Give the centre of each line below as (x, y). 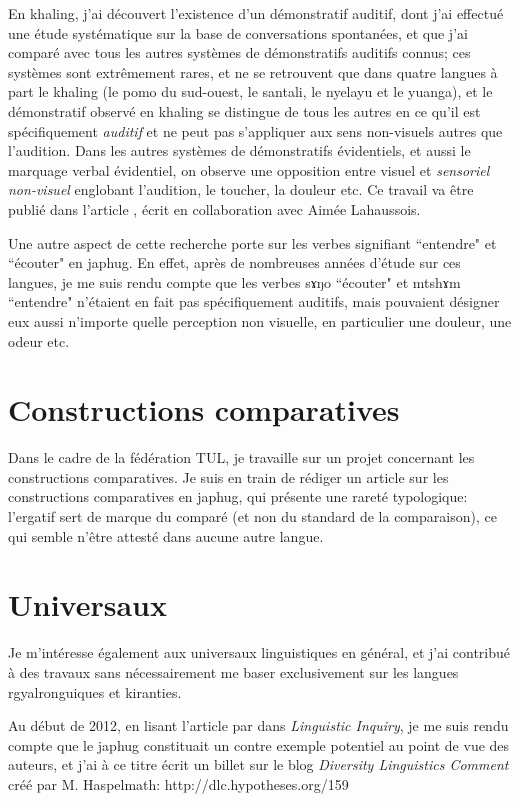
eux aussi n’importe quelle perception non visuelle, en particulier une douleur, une (260, 320)
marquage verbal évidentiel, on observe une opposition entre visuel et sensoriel (249, 169)
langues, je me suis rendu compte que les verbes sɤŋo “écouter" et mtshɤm (234, 281)
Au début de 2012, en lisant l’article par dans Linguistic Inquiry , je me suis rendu (258, 725)
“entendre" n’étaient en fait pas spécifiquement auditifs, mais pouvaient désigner (254, 301)
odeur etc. (39, 340)
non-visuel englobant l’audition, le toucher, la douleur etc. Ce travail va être (241, 189)
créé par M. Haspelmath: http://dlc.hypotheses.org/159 (178, 783)
